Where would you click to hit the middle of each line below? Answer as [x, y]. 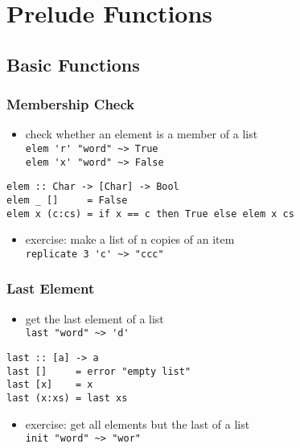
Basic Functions [73, 64]
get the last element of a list [95, 318]
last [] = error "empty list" [99, 371]
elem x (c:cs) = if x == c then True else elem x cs [150, 214]
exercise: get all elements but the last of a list [138, 423]
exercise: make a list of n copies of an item [130, 239]
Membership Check [71, 104]
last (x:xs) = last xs [67, 398]
